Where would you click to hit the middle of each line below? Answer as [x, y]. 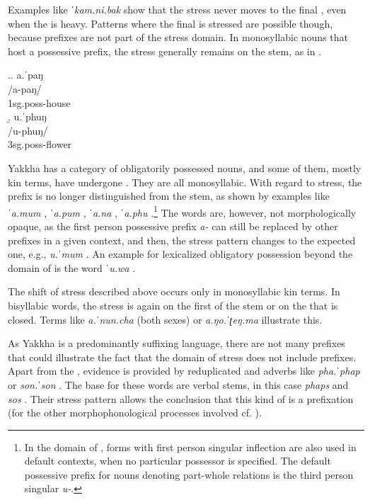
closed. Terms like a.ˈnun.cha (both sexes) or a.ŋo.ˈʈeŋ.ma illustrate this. [165, 319]
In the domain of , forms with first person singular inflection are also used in [190, 447]
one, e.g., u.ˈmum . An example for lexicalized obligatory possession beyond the [180, 254]
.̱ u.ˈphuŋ [27, 117]
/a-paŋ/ [25, 88]
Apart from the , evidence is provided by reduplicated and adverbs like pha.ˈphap [184, 371]
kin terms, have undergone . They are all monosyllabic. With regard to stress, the [185, 182]
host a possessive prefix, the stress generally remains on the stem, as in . [165, 51]
